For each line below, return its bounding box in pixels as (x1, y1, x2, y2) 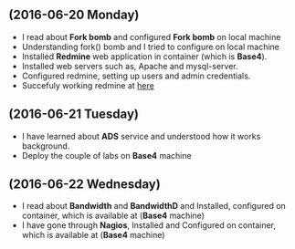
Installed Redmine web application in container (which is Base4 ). (21, 50, 268, 62)
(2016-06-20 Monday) (8, 7, 140, 23)
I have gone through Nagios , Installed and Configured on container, (21, 220, 276, 231)
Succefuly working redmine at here (21, 79, 154, 90)
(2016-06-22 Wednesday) (8, 177, 161, 192)
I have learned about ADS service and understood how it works (21, 130, 261, 141)
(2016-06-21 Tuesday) (8, 107, 139, 122)
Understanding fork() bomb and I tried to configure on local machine (21, 41, 279, 52)
